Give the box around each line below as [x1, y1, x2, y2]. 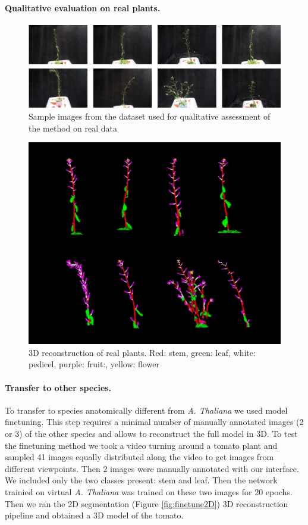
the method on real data [29, 121, 117, 134]
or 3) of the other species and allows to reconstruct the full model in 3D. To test [5, 427, 298, 439]
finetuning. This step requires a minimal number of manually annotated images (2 [5, 415, 304, 428]
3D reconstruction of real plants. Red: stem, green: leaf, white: [29, 346, 256, 358]
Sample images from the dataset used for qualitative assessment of [29, 110, 271, 122]
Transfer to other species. [5, 381, 112, 393]
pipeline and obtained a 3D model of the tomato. [5, 509, 184, 521]
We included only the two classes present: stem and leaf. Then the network [5, 474, 278, 486]
